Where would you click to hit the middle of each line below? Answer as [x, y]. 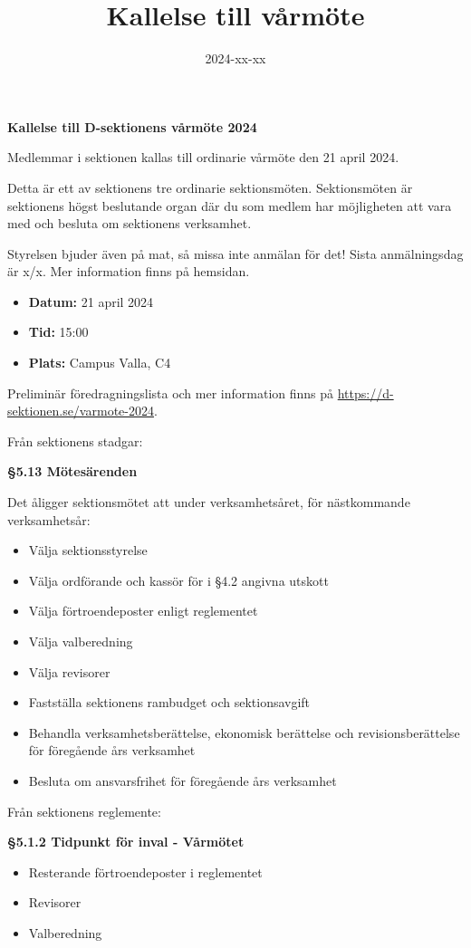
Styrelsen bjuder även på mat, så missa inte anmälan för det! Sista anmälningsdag [235, 253]
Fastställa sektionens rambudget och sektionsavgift [169, 702]
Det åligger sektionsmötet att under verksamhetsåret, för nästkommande [209, 502]
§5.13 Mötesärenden [72, 471]
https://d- [365, 393]
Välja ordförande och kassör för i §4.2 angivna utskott [178, 580]
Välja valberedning [81, 641]
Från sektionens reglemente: [84, 811]
